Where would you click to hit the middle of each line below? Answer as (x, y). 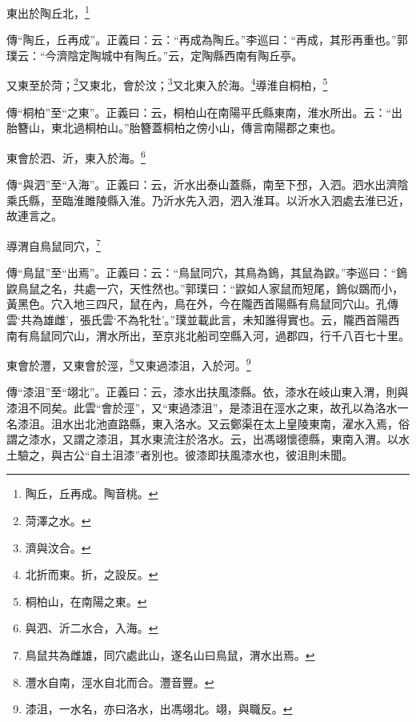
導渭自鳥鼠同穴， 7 (54, 244)
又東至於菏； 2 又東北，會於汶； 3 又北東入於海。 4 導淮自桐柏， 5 (167, 84)
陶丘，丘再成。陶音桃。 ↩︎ (92, 493)
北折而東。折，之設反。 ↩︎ (92, 574)
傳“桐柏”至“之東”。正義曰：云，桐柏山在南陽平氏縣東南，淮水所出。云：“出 (205, 112)
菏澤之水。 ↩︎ (58, 520)
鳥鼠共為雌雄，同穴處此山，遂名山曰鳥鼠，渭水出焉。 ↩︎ (170, 654)
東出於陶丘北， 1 (48, 12)
